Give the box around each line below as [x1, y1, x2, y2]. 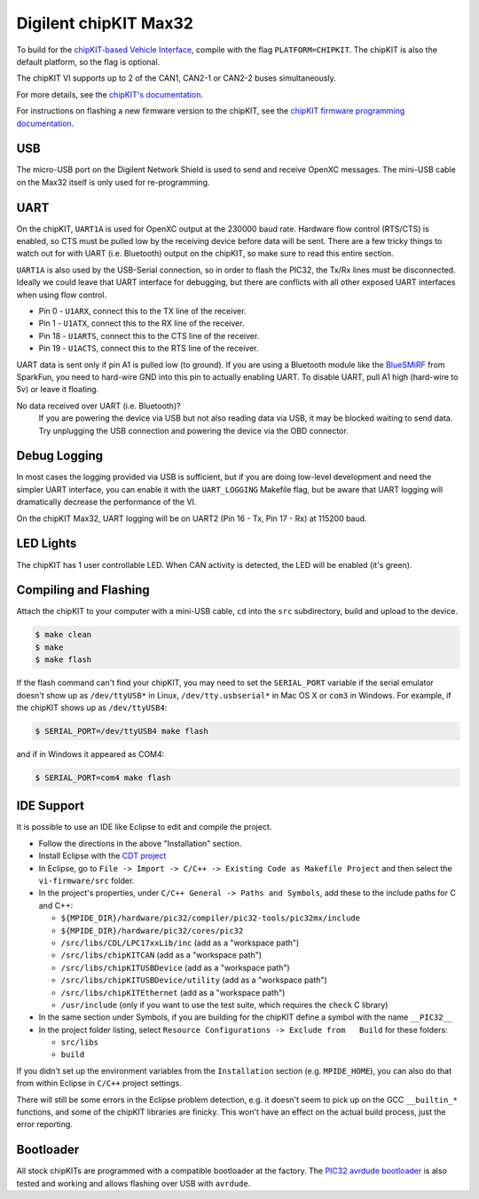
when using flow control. [16, 289, 107, 300]
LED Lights [16, 536, 77, 551]
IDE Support [16, 799, 84, 814]
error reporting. [16, 1119, 73, 1130]
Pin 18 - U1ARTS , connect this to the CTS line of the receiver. [38, 330, 260, 341]
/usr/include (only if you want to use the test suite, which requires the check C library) [60, 999, 389, 1010]
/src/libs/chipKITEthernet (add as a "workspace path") [60, 987, 286, 998]
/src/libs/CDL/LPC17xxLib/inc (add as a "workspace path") [60, 937, 300, 948]
